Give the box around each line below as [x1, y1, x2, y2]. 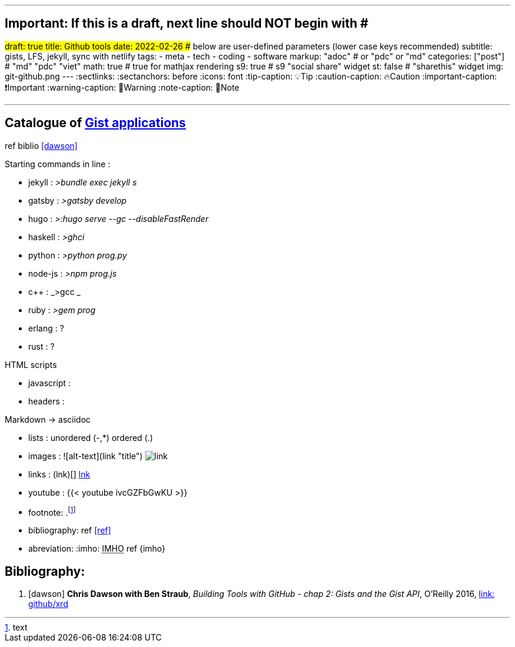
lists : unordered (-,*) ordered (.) [28, 432, 153, 443]
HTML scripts [5, 359, 57, 370]
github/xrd [28, 599, 68, 609]
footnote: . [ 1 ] [28, 505, 76, 517]
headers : [28, 396, 65, 406]
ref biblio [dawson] [5, 140, 78, 151]
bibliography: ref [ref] [28, 525, 111, 536]
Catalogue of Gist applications [5, 115, 186, 131]
